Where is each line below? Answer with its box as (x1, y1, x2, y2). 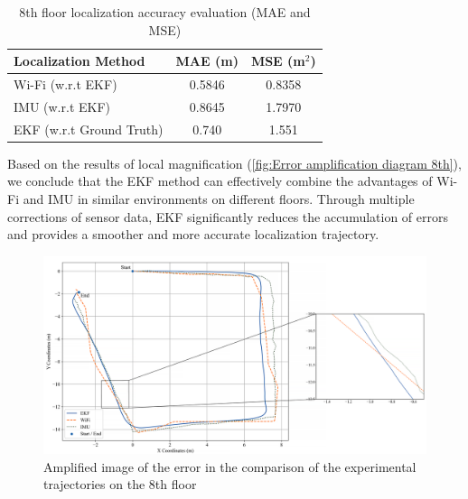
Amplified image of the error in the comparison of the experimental (43, 457, 417, 476)
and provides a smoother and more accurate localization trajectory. (7, 225, 379, 244)
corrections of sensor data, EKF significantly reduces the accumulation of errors (7, 207, 449, 226)
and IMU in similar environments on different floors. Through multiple (23, 189, 415, 208)
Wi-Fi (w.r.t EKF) (14, 75, 117, 94)
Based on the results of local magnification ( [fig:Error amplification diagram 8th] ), (7, 153, 462, 172)
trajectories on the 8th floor (43, 475, 197, 494)
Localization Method (14, 51, 145, 70)
